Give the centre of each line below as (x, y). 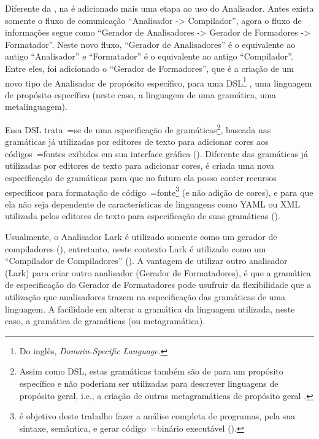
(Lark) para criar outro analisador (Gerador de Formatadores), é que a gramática (158, 272)
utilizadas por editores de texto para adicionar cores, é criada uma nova (140, 165)
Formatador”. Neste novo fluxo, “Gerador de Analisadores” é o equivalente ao (150, 44)
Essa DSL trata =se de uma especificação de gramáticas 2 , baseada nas (138, 129)
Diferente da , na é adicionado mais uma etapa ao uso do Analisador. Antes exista (159, 8)
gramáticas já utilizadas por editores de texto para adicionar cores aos (137, 142)
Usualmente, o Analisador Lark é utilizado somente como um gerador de (141, 237)
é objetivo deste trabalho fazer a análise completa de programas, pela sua (157, 416)
